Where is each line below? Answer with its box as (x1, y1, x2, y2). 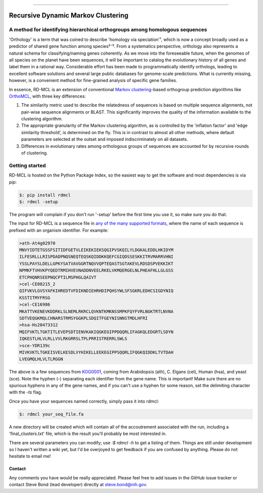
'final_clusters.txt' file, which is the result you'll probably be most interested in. (9, 431, 167, 436)
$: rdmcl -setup (19, 199, 58, 204)
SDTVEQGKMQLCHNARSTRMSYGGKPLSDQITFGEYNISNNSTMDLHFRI (19, 315, 148, 321)
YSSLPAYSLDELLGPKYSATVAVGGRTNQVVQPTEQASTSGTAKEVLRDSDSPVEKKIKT (19, 261, 174, 266)
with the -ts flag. (9, 389, 42, 395)
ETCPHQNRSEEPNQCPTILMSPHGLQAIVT (19, 275, 97, 280)
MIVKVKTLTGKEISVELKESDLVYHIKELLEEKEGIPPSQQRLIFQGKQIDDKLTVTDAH (19, 349, 174, 355)
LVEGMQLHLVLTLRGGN (19, 356, 63, 362)
